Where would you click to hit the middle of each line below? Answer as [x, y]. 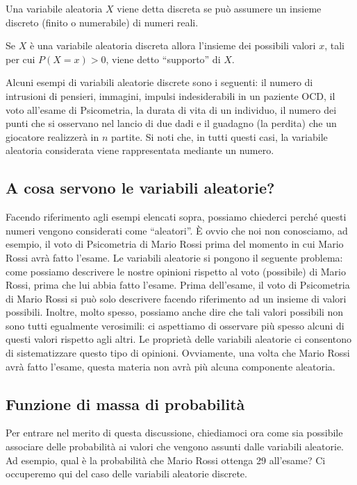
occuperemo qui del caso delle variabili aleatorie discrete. [126, 474]
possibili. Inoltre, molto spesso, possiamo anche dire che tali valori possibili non [175, 312]
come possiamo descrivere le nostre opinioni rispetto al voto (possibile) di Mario [176, 271]
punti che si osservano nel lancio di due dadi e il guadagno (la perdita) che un [171, 123]
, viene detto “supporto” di [163, 59]
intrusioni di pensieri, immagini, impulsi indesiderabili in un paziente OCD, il [171, 95]
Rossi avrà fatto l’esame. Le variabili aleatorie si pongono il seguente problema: [174, 257]
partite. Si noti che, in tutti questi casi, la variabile [219, 136]
